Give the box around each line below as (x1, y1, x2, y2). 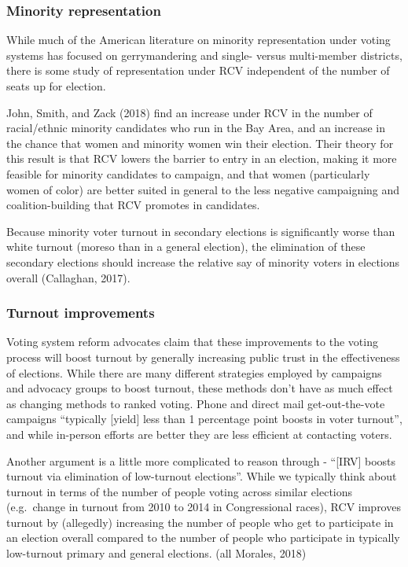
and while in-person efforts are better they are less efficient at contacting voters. (6, 425, 392, 442)
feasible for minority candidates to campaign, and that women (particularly (6, 165, 370, 182)
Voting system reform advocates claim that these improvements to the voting (6, 333, 378, 350)
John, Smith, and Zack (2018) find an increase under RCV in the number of (6, 104, 373, 120)
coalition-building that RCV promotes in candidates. (6, 197, 260, 213)
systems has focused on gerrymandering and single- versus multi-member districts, (6, 46, 402, 63)
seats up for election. (6, 78, 106, 94)
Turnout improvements (6, 303, 155, 322)
